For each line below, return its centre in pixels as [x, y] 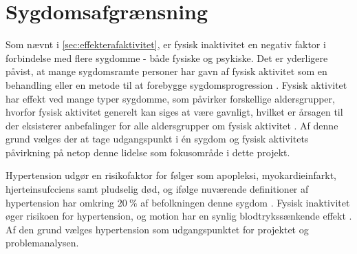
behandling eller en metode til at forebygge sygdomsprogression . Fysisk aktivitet [176, 84]
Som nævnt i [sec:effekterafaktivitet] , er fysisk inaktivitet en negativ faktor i [166, 44]
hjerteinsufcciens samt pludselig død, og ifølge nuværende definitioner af [157, 189]
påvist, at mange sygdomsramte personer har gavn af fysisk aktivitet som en [166, 71]
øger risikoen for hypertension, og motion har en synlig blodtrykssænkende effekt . [179, 216]
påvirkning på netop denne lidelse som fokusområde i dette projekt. [148, 152]
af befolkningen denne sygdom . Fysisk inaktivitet [245, 202]
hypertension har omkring [60, 202]
